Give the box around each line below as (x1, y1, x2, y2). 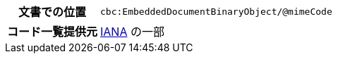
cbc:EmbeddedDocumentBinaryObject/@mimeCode (100, 6, 332, 17)
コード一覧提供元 (7, 25, 98, 39)
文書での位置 (18, 5, 87, 19)
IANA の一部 (100, 25, 164, 39)
